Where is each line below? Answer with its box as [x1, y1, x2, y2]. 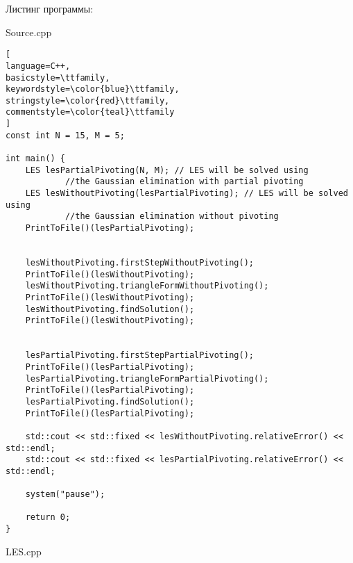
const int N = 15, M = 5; [6, 130, 125, 140]
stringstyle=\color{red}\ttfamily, [6, 95, 170, 106]
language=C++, [6, 60, 71, 71]
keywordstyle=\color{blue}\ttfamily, [6, 84, 180, 95]
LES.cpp [6, 544, 42, 558]
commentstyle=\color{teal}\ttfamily [6, 107, 175, 117]
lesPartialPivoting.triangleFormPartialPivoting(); [25, 373, 269, 384]
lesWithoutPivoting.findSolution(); [25, 304, 195, 314]
